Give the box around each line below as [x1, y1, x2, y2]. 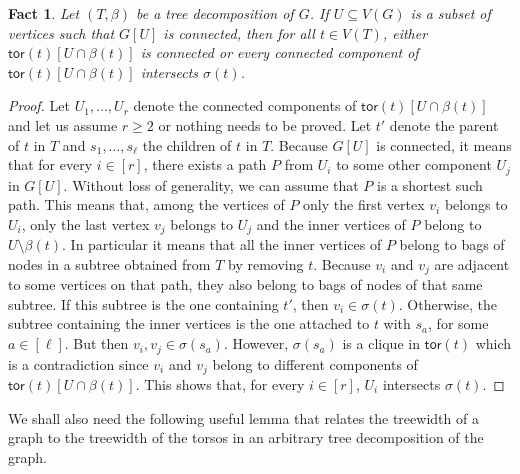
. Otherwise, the [398, 293, 497, 314]
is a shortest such [377, 174, 483, 195]
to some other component [336, 154, 492, 175]
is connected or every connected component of [140, 42, 419, 63]
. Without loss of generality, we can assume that [63, 174, 359, 195]
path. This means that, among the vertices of [8, 194, 285, 215]
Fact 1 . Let [8, 3, 80, 23]
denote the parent [389, 114, 499, 135]
